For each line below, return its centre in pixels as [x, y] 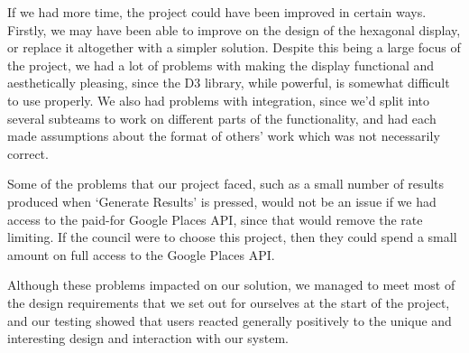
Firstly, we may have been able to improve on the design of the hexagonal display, [234, 29]
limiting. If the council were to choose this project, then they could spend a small [232, 237]
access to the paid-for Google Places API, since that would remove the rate [215, 219]
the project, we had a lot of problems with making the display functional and [221, 65]
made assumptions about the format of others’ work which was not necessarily [224, 136]
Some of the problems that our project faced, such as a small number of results [226, 184]
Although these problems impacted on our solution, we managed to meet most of [231, 285]
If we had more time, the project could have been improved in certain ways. [217, 12]
